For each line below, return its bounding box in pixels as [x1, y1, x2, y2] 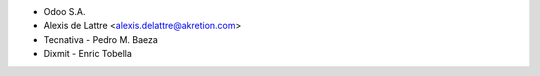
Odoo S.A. [43, 6, 86, 17]
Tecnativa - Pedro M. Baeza [43, 33, 159, 45]
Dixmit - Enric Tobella [43, 48, 132, 60]
